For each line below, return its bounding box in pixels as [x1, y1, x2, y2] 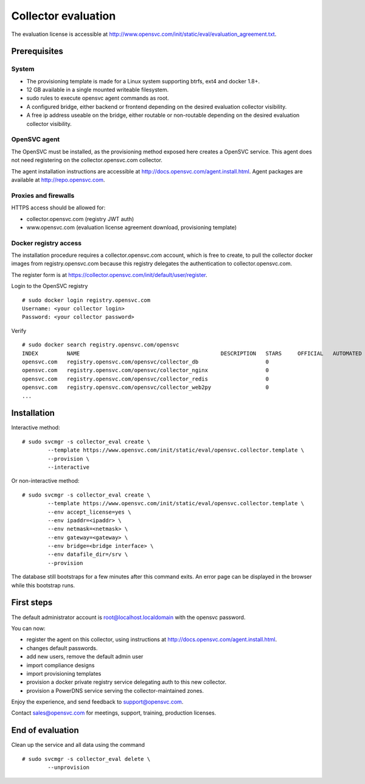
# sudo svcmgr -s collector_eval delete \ [22, 755, 151, 762]
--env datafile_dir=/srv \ [47, 551, 128, 558]
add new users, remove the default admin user [26, 653, 144, 660]
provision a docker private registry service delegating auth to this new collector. [26, 679, 227, 686]
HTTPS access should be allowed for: [11, 204, 106, 211]
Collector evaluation [11, 9, 116, 23]
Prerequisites [11, 46, 63, 57]
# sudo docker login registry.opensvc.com [22, 296, 151, 304]
